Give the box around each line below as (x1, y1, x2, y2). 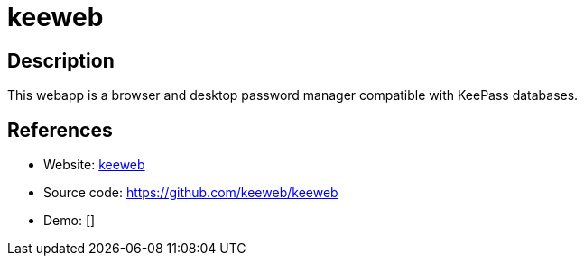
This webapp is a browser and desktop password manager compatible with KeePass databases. (7, 87, 579, 104)
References (7, 118, 113, 141)
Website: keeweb (43, 157, 145, 173)
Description (7, 49, 115, 72)
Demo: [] (43, 213, 96, 229)
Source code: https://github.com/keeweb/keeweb (43, 185, 338, 201)
